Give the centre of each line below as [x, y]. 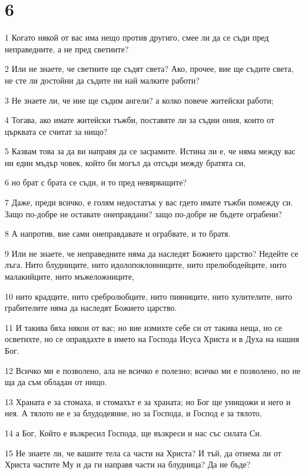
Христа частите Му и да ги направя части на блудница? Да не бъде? [128, 464]
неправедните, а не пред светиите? [67, 49]
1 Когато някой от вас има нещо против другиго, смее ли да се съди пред [137, 37]
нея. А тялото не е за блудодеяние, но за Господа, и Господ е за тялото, [133, 413]
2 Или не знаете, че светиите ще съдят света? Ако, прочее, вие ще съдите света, [149, 69]
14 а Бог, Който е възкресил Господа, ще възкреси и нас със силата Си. [133, 432]
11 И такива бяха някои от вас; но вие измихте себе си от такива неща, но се [144, 327]
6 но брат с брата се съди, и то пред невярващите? [96, 182]
